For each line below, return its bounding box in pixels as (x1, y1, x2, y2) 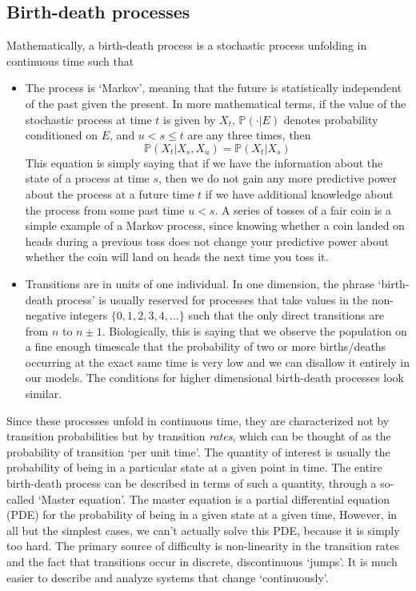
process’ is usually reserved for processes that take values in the (56, 291, 369, 308)
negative (25, 307, 66, 324)
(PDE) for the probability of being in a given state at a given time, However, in (6, 506, 398, 523)
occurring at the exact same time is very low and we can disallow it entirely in (25, 353, 410, 370)
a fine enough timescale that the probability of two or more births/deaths (25, 338, 386, 355)
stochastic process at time (25, 111, 152, 127)
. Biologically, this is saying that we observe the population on (102, 322, 407, 339)
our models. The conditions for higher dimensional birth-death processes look (25, 369, 404, 386)
